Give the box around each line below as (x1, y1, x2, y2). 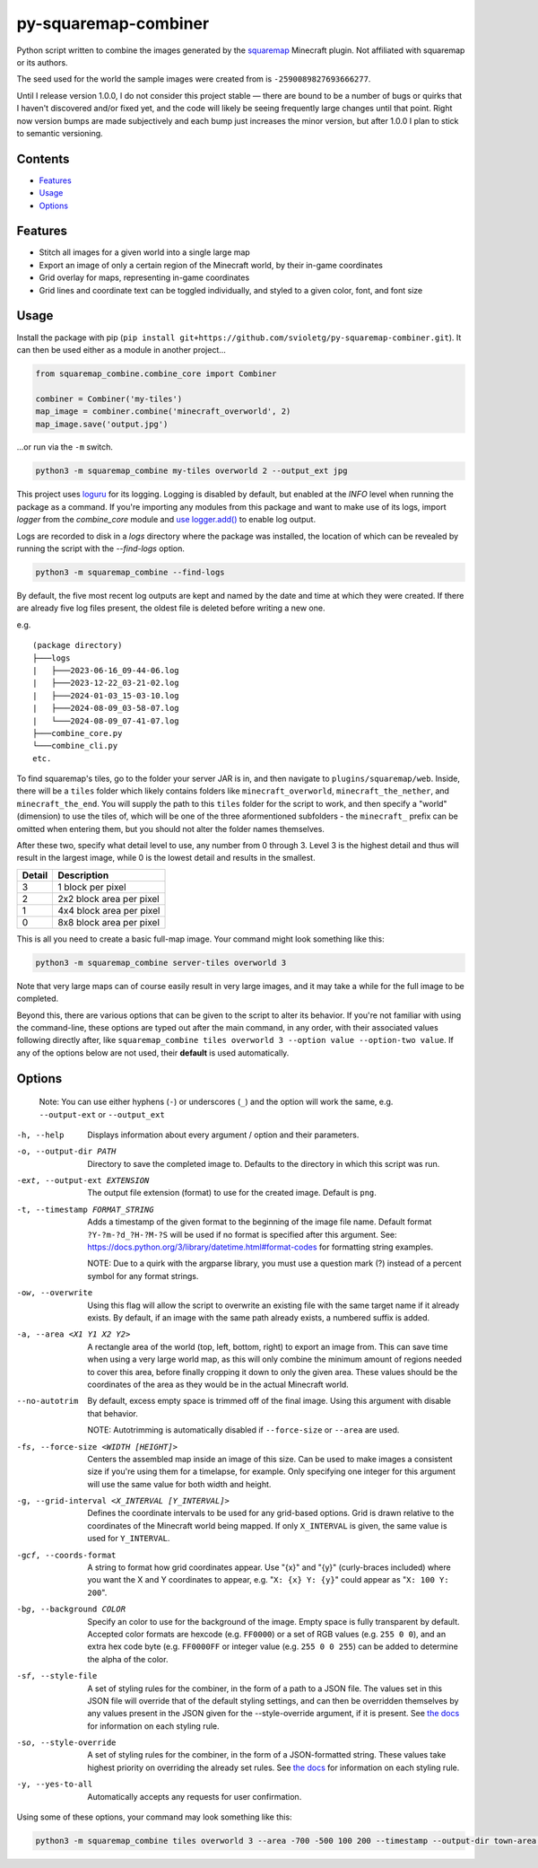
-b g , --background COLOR (16, 1604, 126, 1615)
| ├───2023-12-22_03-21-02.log (32, 678, 179, 688)
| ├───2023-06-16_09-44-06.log (32, 665, 179, 675)
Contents (16, 151, 70, 166)
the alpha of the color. (87, 1653, 169, 1664)
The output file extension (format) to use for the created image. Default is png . (87, 1188, 377, 1198)
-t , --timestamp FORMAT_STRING (16, 1204, 154, 1215)
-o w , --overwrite (16, 1288, 93, 1298)
